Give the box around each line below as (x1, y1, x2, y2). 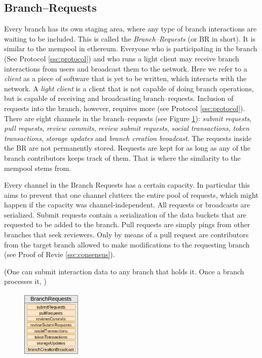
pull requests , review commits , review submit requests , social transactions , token (4, 123, 249, 133)
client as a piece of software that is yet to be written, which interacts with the (4, 73, 247, 84)
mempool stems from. (4, 162, 71, 173)
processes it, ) (4, 276, 47, 287)
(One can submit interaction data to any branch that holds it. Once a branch (4, 266, 244, 276)
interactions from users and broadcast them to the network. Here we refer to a (4, 63, 247, 74)
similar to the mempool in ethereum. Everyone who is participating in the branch (4, 43, 257, 54)
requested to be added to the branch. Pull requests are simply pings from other (4, 219, 250, 230)
